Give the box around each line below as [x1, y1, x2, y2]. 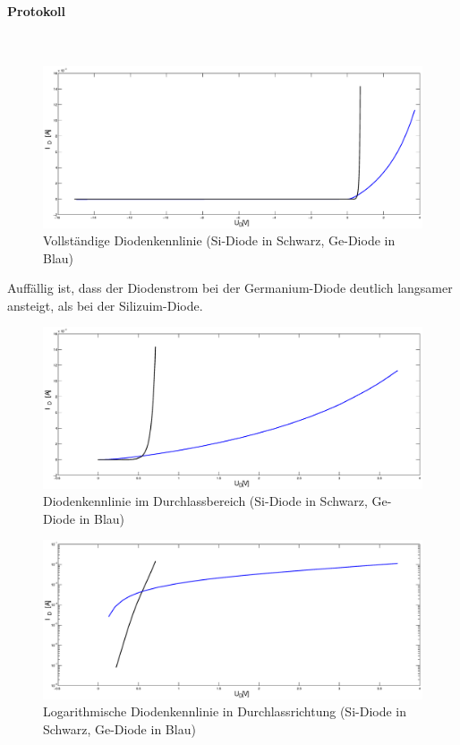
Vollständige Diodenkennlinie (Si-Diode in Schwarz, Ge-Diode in [43, 231, 396, 250]
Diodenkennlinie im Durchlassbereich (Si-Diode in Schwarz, [43, 492, 368, 510]
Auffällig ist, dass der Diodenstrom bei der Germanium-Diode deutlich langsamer [7, 278, 453, 297]
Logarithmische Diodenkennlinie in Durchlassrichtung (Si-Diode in [43, 702, 407, 721]
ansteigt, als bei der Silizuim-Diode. [7, 295, 203, 314]
